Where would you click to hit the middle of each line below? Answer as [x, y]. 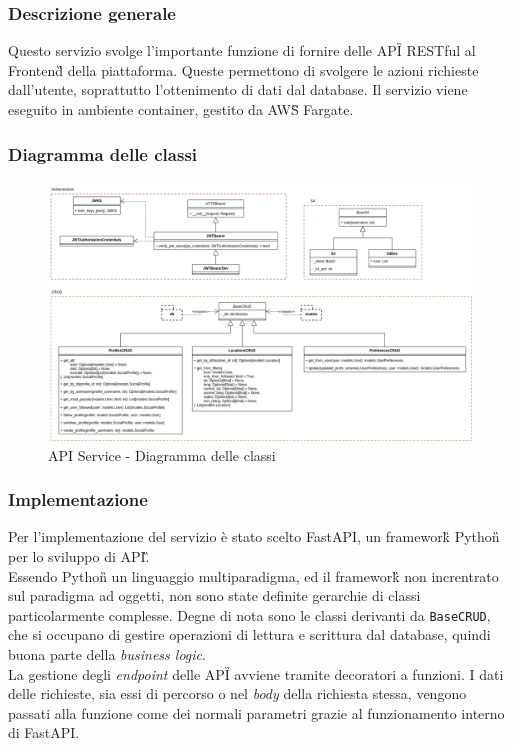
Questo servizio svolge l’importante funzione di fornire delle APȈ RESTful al [242, 50]
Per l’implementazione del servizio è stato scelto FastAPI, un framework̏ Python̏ [254, 536]
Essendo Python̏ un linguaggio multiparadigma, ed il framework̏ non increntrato [253, 575]
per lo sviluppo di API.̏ [79, 556]
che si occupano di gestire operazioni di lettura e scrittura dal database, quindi [249, 634]
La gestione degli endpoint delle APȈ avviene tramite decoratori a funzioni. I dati [256, 673]
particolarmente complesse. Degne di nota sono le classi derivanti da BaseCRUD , [249, 614]
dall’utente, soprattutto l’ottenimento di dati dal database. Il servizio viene [238, 89]
